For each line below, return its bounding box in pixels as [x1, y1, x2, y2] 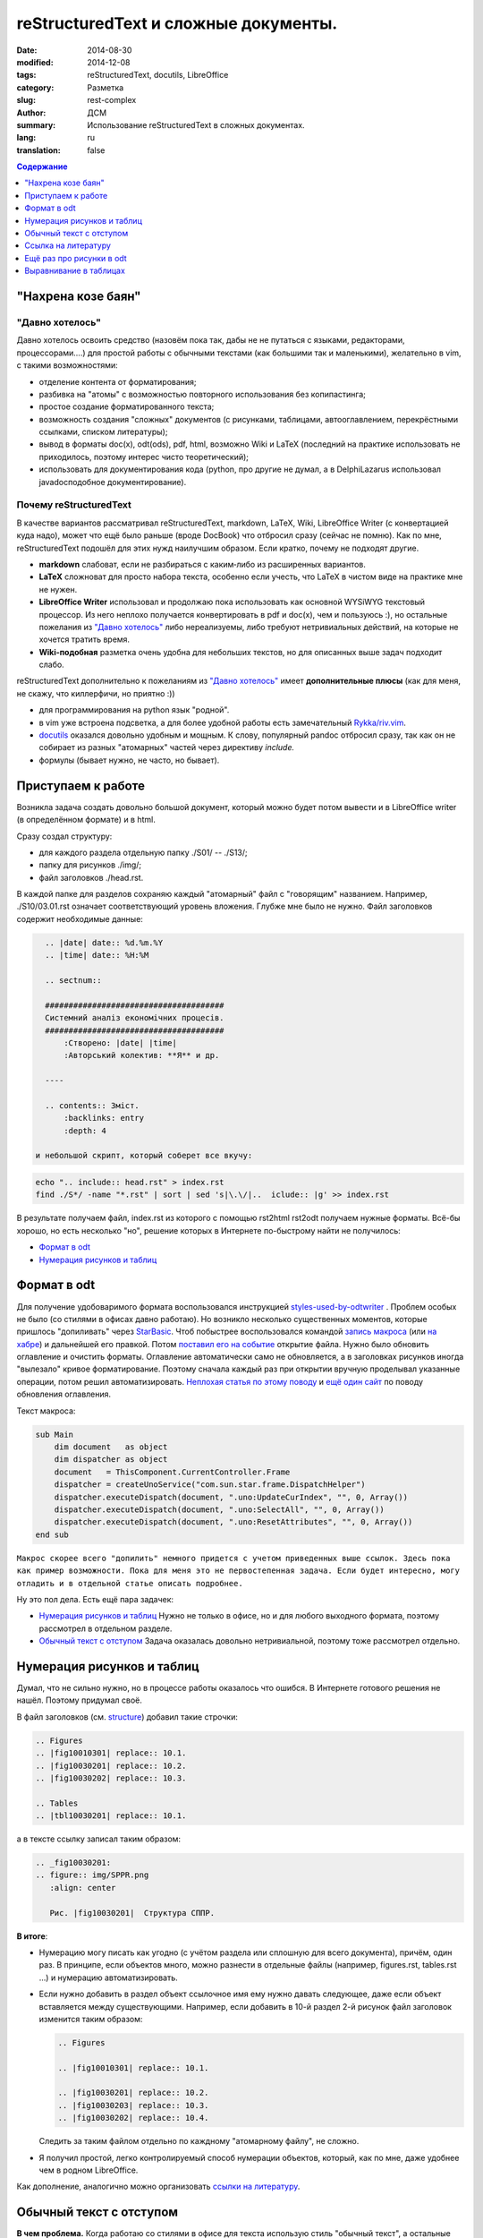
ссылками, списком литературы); [38, 426, 168, 438]
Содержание [16, 161, 68, 172]
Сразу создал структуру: [16, 831, 113, 841]
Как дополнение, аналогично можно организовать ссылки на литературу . [16, 2181, 301, 2192]
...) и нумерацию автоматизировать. [38, 1972, 178, 1983]
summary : [16, 119, 56, 130]
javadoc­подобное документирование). [38, 476, 187, 487]
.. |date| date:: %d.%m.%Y [45, 937, 164, 948]
